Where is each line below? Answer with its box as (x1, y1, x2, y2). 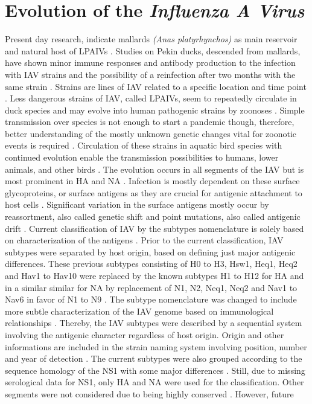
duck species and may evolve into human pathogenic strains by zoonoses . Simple (5, 103, 305, 116)
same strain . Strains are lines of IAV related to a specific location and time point (5, 80, 307, 92)
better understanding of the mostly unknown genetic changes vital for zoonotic (5, 127, 296, 139)
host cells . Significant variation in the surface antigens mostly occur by (5, 198, 269, 211)
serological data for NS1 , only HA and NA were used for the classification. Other (5, 376, 304, 388)
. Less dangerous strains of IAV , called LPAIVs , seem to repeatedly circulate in (5, 92, 297, 104)
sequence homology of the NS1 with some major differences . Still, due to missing (5, 364, 305, 376)
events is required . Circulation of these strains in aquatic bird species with (5, 139, 282, 152)
